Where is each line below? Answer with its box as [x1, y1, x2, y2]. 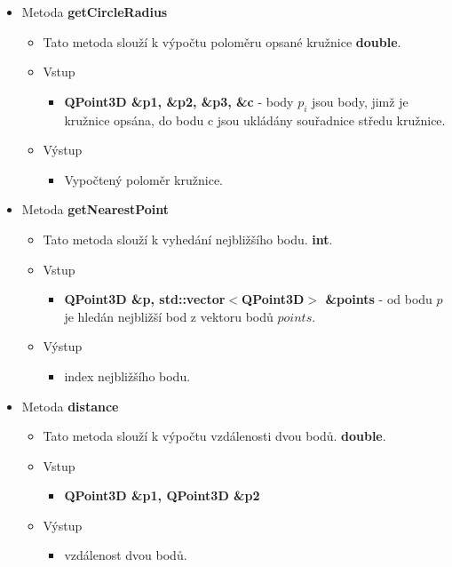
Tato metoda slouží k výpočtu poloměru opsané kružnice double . [43, 32, 401, 51]
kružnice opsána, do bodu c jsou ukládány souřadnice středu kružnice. [64, 110, 446, 129]
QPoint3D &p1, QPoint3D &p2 [64, 486, 260, 505]
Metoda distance [21, 396, 119, 415]
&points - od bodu [325, 290, 432, 308]
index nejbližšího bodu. [64, 366, 191, 385]
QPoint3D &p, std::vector [64, 290, 226, 308]
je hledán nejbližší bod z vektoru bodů [64, 307, 274, 325]
